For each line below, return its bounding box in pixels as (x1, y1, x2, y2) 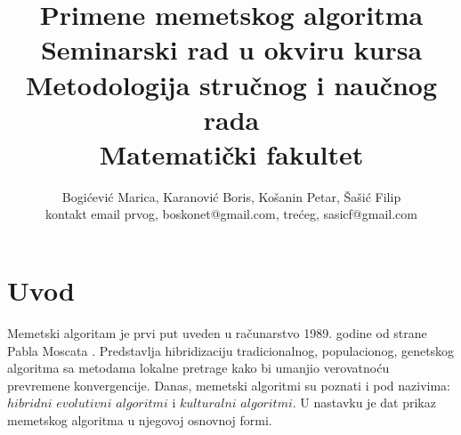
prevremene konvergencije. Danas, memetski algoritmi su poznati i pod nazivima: (7, 375, 450, 394)
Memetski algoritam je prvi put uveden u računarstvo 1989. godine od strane (7, 324, 427, 342)
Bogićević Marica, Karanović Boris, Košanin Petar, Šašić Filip (61, 187, 401, 205)
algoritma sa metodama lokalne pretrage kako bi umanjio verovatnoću (7, 358, 390, 377)
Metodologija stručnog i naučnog (25, 66, 438, 102)
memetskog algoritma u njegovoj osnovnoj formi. (7, 410, 272, 429)
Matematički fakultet (99, 135, 364, 172)
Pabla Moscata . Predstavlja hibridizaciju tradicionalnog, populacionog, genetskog (7, 341, 455, 359)
